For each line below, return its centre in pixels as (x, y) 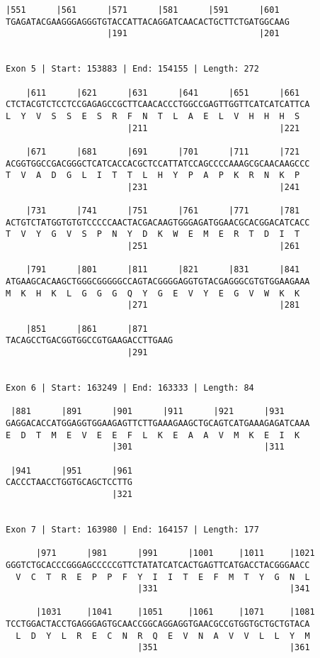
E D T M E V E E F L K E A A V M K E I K (153, 435)
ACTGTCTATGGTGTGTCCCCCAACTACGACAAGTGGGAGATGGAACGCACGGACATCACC (158, 222)
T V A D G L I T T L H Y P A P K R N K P (153, 175)
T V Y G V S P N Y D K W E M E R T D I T (153, 234)
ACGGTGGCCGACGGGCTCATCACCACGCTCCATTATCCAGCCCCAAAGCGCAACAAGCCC (158, 163)
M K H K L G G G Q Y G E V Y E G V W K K (153, 293)
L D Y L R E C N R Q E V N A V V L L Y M (163, 636)
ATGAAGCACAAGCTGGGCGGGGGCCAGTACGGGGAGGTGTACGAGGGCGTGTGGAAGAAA (158, 282)
